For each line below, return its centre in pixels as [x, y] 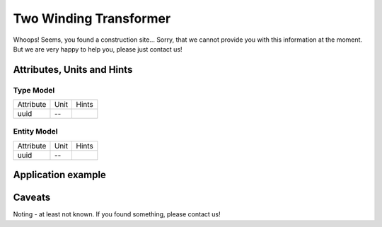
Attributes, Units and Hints [73, 70]
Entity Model [35, 132]
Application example [59, 175]
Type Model [34, 90]
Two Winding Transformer [92, 18]
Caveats [32, 198]
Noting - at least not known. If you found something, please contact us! [117, 214]
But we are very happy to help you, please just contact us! [98, 49]
